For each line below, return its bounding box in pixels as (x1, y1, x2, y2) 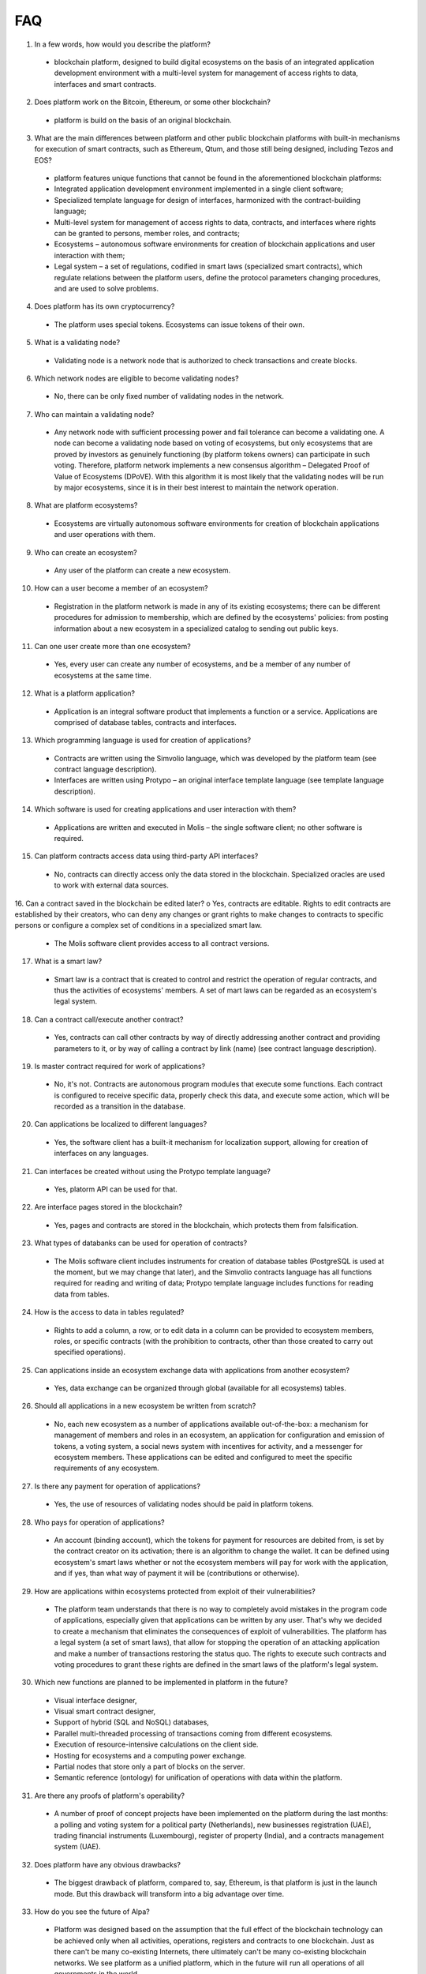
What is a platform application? (34, 689, 136, 698)
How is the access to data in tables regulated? (34, 1308, 185, 1317)
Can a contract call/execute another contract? (34, 1015, 184, 1024)
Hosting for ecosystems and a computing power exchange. (54, 1751, 247, 1760)
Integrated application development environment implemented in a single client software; (54, 184, 343, 193)
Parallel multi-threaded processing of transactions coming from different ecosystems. (54, 1728, 333, 1738)
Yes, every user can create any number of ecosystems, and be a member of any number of (54, 659, 351, 669)
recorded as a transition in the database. (54, 1101, 185, 1111)
